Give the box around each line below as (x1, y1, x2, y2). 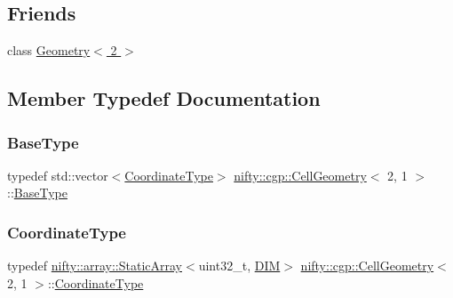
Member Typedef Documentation (7, 85, 321, 112)
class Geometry (7, 41, 91, 60)
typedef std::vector (7, 165, 108, 184)
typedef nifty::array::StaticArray (7, 256, 183, 275)
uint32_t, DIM (198, 256, 281, 275)
